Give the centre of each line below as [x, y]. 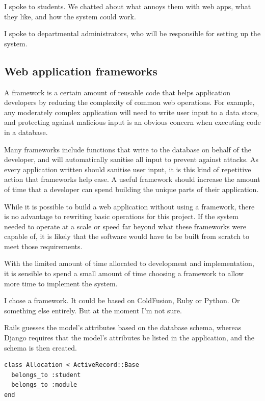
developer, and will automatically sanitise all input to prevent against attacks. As [131, 159]
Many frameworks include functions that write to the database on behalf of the [128, 149]
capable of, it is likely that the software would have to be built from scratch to [127, 236]
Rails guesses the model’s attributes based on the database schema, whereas [123, 327]
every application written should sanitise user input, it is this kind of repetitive [128, 169]
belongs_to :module [44, 385]
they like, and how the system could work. [70, 16]
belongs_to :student [46, 375]
